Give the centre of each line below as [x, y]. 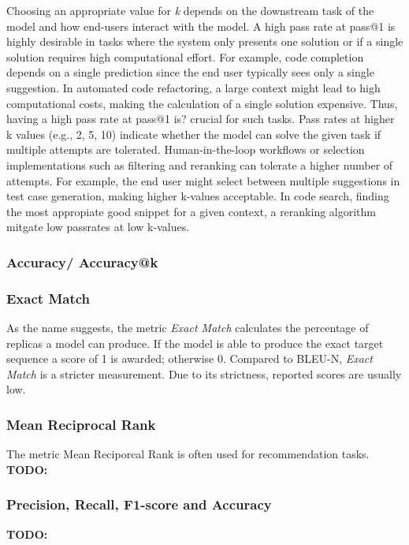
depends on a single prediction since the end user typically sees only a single [190, 72]
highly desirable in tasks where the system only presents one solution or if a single [205, 41]
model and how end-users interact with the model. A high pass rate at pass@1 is [201, 26]
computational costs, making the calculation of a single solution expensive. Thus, [202, 103]
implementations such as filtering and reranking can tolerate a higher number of [200, 164]
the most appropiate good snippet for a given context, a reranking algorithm [191, 211]
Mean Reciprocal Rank [81, 424]
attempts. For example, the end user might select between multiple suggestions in [203, 180]
